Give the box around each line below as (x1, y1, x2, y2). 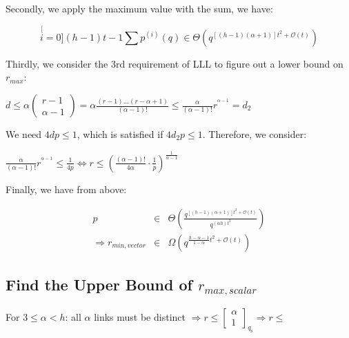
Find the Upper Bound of (6, 274, 192, 295)
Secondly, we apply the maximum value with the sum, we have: (6, 1, 273, 15)
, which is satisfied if (77, 127, 163, 141)
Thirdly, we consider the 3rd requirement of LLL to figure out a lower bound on (6, 56, 343, 70)
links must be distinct (94, 309, 186, 324)
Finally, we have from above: (6, 181, 127, 196)
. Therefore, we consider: (202, 127, 307, 141)
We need (6, 127, 42, 141)
